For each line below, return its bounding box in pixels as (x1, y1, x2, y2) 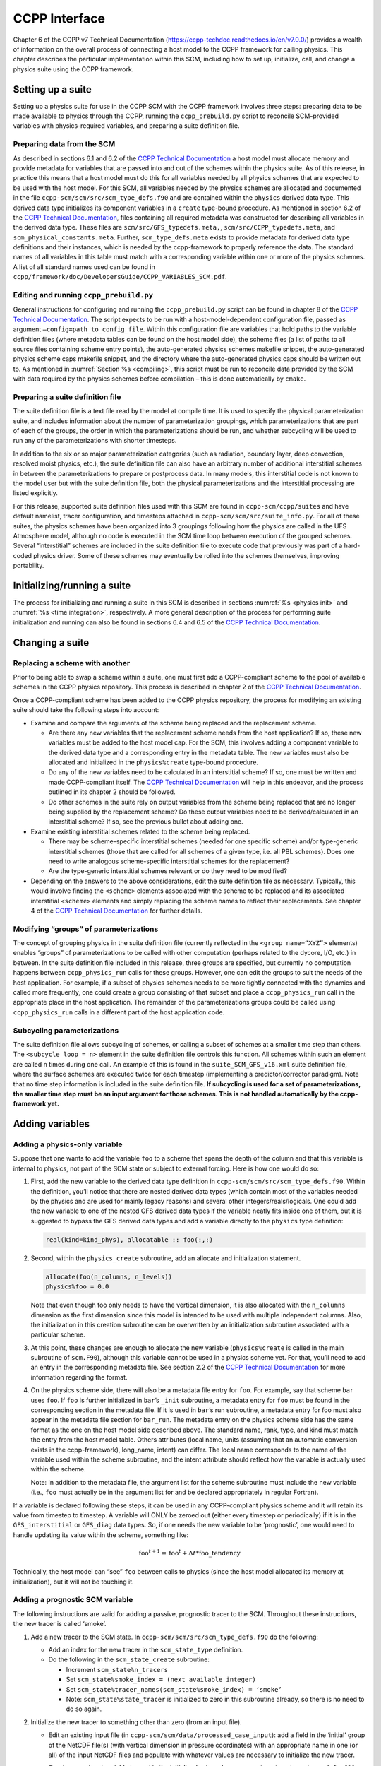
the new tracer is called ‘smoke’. (13, 1620, 107, 1628)
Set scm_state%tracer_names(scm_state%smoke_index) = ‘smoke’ (66, 1685, 282, 1693)
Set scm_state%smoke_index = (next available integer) (66, 1675, 257, 1684)
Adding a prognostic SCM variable (13, 1595, 133, 1605)
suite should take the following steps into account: (13, 706, 159, 714)
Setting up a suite (13, 83, 92, 95)
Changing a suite (13, 636, 90, 648)
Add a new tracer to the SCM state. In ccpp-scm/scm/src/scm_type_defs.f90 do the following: (30, 1632, 319, 1641)
